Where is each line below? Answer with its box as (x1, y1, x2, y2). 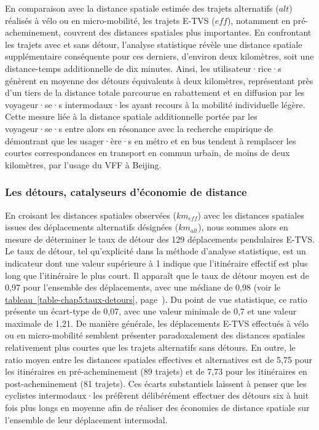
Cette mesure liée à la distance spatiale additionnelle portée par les (5, 110, 258, 123)
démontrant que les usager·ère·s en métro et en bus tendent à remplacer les (5, 134, 296, 147)
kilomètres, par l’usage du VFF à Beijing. (5, 158, 162, 171)
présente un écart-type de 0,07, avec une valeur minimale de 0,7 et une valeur (5, 305, 297, 318)
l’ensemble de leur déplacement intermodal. (5, 413, 168, 426)
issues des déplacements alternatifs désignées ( (5, 221, 179, 233)
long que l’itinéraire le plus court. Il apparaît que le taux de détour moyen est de (5, 268, 309, 281)
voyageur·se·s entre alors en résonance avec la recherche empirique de (5, 122, 274, 135)
